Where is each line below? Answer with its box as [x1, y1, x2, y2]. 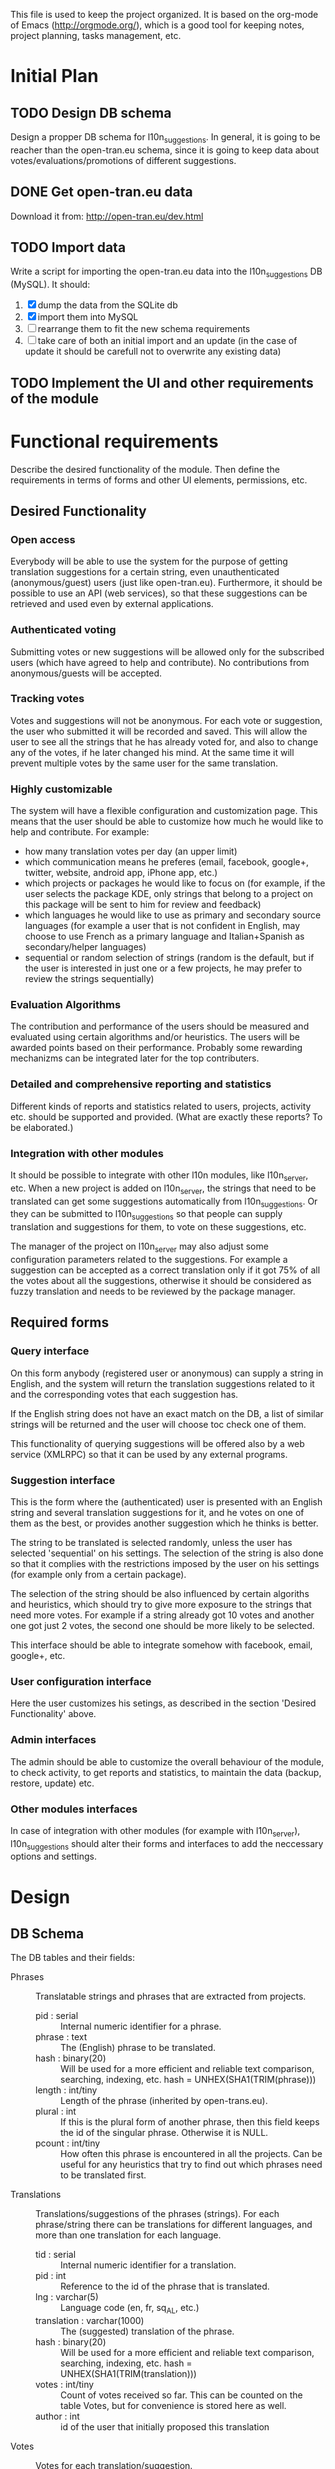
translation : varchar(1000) [35, 2315, 145, 2327]
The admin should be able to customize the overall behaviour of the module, [10, 1755, 325, 1768]
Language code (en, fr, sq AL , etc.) [60, 2302, 200, 2316]
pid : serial [35, 2010, 79, 2022]
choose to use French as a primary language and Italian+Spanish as [24, 930, 305, 943]
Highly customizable [10, 782, 113, 796]
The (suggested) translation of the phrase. [60, 2325, 235, 2338]
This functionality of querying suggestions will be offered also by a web [10, 1437, 305, 1449]
